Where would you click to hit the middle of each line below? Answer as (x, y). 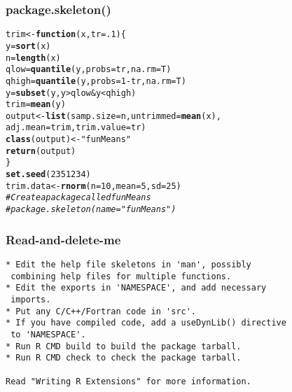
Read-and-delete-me (63, 239)
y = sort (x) (28, 46)
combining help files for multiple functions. (121, 276)
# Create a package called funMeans (78, 198)
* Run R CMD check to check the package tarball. (124, 358)
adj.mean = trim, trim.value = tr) (76, 128)
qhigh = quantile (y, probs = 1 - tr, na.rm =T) (96, 81)
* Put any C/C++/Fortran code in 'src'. (101, 311)
